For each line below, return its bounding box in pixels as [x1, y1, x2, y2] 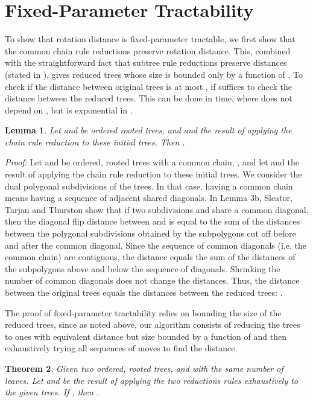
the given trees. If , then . [5, 386, 100, 398]
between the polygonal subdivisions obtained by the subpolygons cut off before [5, 227, 296, 240]
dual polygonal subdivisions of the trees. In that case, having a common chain [5, 179, 293, 192]
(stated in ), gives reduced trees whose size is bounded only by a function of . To [5, 68, 303, 80]
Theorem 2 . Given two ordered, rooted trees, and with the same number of [5, 362, 283, 374]
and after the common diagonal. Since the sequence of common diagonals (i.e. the [5, 238, 306, 251]
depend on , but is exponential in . [5, 103, 133, 116]
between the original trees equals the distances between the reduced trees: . [5, 286, 283, 298]
